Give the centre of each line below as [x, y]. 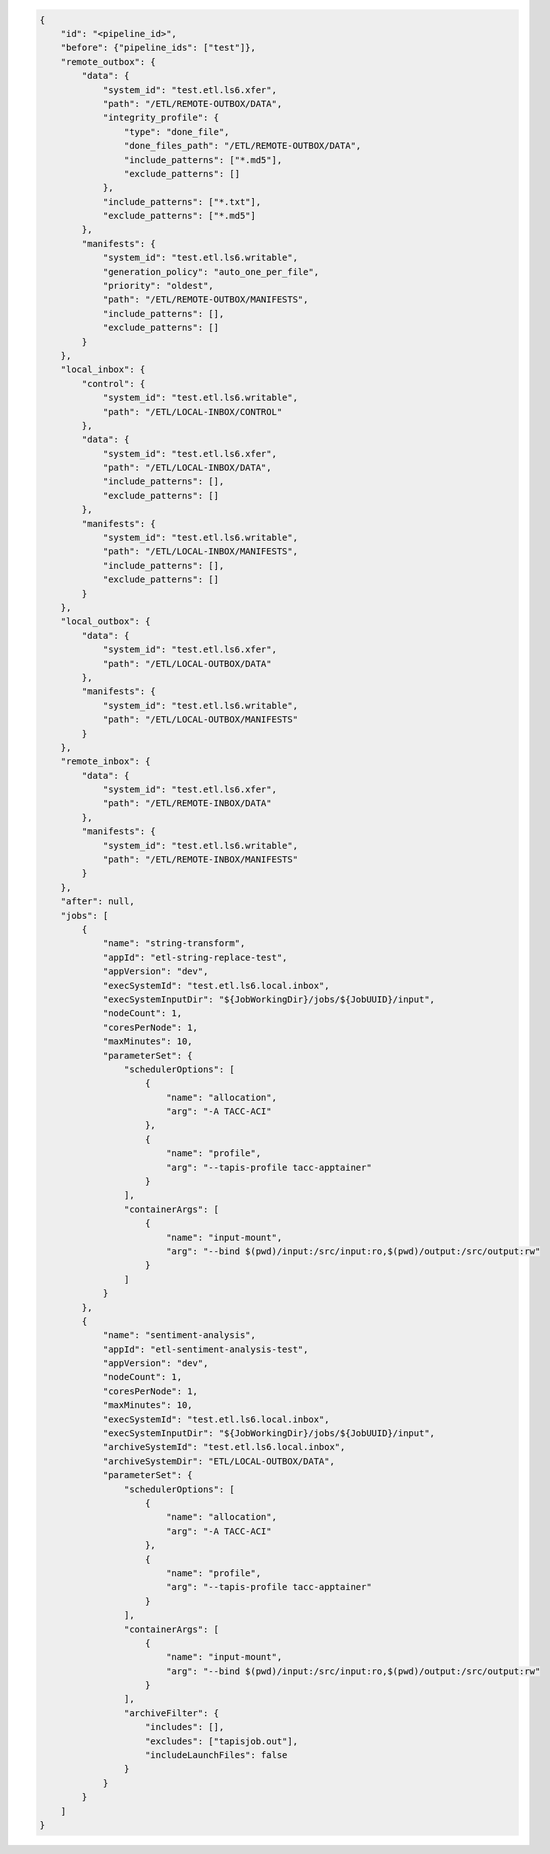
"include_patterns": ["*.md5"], [203, 159]
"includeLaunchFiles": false [216, 1755]
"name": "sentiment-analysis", [179, 1335]
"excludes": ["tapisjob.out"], [222, 1741]
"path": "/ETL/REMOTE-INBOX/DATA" [187, 803]
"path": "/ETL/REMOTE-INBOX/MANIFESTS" [200, 859]
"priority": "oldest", [158, 286]
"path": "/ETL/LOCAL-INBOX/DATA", [187, 468]
